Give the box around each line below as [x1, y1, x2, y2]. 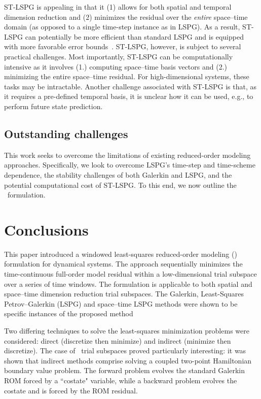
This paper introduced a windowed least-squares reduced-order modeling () [4, 248, 237, 259]
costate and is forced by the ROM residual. [4, 385, 138, 395]
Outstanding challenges [4, 125, 128, 141]
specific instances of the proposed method [4, 308, 133, 319]
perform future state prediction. [4, 101, 103, 111]
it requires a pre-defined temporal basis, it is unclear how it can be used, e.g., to [4, 91, 253, 102]
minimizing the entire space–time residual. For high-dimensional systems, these [4, 71, 249, 82]
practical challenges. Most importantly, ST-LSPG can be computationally [4, 51, 233, 61]
